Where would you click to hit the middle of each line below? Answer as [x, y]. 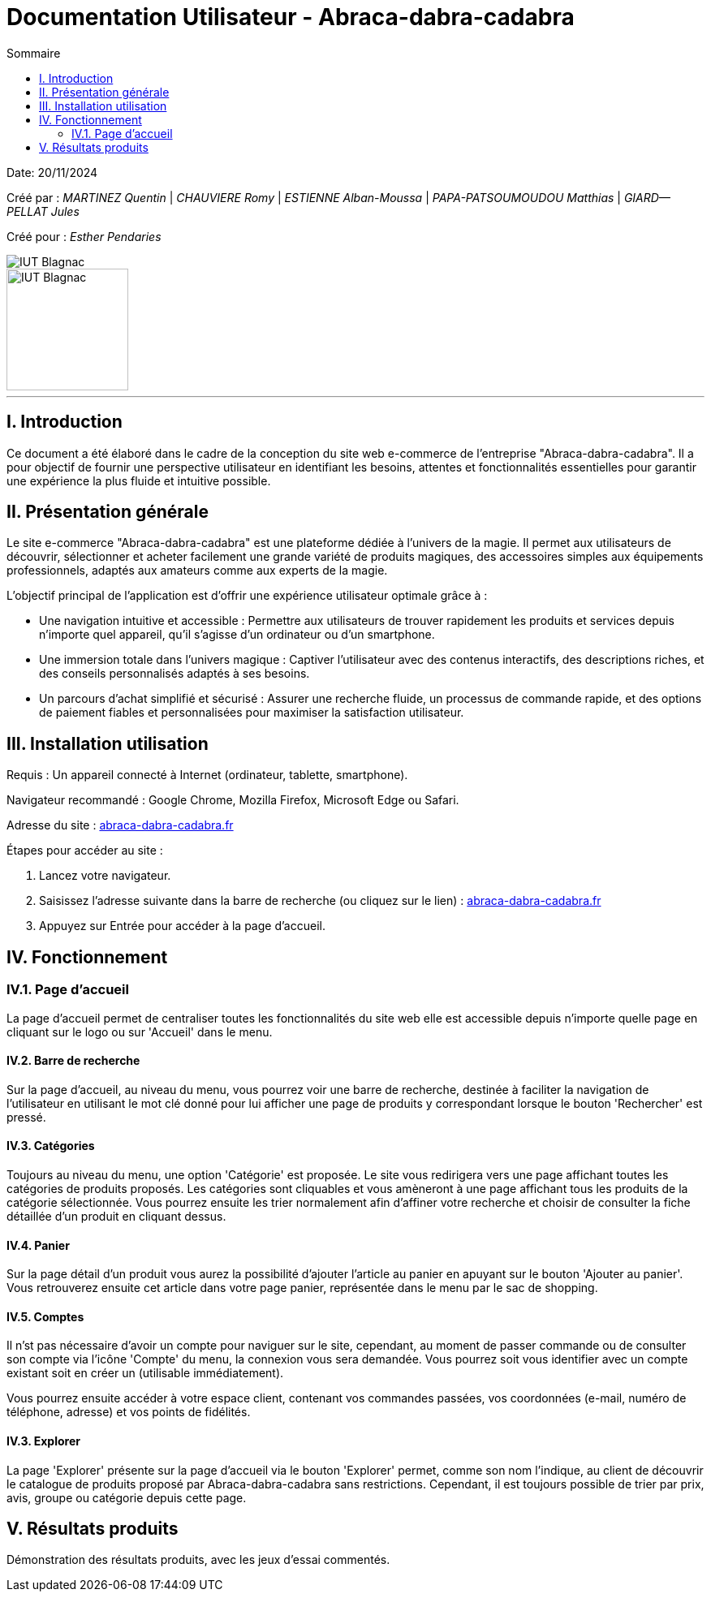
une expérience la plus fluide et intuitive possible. [139, 480]
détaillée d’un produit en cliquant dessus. [116, 1216]
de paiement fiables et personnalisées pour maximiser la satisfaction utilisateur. [252, 713]
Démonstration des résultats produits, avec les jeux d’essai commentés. [198, 1560]
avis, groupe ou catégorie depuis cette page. [127, 1497]
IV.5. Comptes [45, 1316]
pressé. [26, 1117]
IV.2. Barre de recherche [73, 1061]
